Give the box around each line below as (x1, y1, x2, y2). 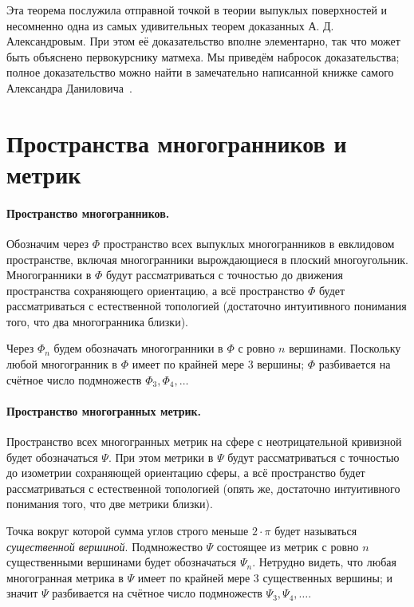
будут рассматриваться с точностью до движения (106, 266, 344, 283)
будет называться (274, 522, 357, 539)
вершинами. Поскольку (289, 340, 401, 357)
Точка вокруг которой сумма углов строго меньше (6, 522, 249, 539)
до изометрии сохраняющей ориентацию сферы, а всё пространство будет (6, 464, 365, 481)
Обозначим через (6, 235, 89, 251)
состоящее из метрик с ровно (216, 538, 359, 554)
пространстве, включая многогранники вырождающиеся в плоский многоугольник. (6, 250, 409, 267)
